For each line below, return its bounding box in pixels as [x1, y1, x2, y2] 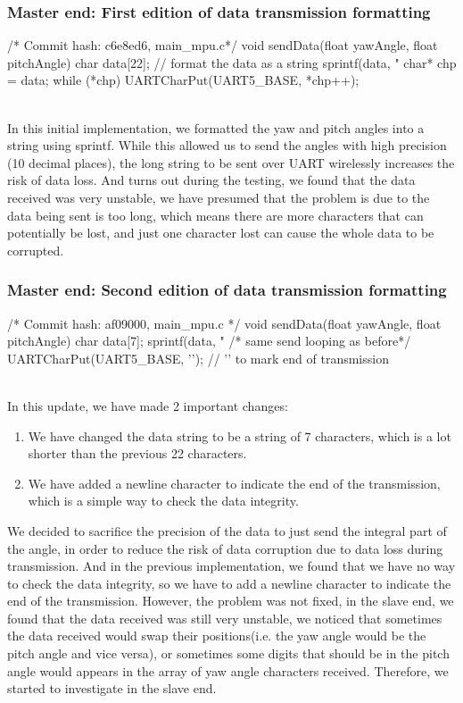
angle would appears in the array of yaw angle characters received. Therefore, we [7, 661, 449, 680]
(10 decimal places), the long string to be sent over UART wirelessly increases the [7, 153, 455, 172]
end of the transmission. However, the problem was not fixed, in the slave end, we [7, 591, 454, 610]
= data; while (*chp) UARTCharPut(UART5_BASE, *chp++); [7, 71, 360, 89]
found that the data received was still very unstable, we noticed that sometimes [7, 608, 442, 627]
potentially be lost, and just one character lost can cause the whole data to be [7, 223, 434, 242]
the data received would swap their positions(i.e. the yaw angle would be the [7, 626, 426, 645]
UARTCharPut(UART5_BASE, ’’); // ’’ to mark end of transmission [7, 348, 389, 367]
